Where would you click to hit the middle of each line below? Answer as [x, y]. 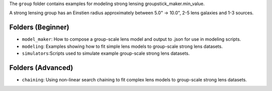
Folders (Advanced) [41, 68]
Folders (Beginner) [39, 27]
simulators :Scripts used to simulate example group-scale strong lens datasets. [106, 53]
